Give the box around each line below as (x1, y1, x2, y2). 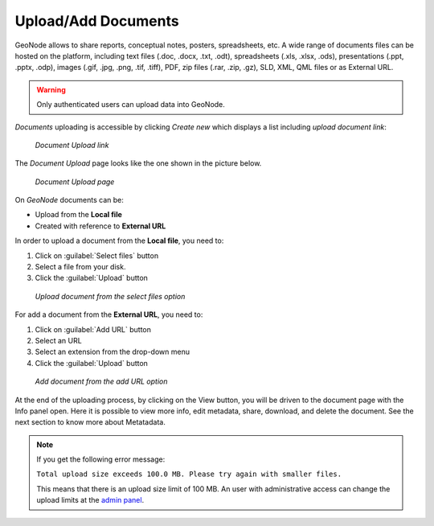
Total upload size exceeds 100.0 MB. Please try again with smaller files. (36, 470, 342, 479)
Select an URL (35, 335, 82, 345)
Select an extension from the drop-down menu (35, 347, 190, 357)
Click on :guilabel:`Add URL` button (35, 324, 152, 334)
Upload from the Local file (35, 210, 122, 220)
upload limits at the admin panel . (36, 495, 145, 505)
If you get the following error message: (36, 454, 166, 464)
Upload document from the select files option (35, 291, 186, 301)
